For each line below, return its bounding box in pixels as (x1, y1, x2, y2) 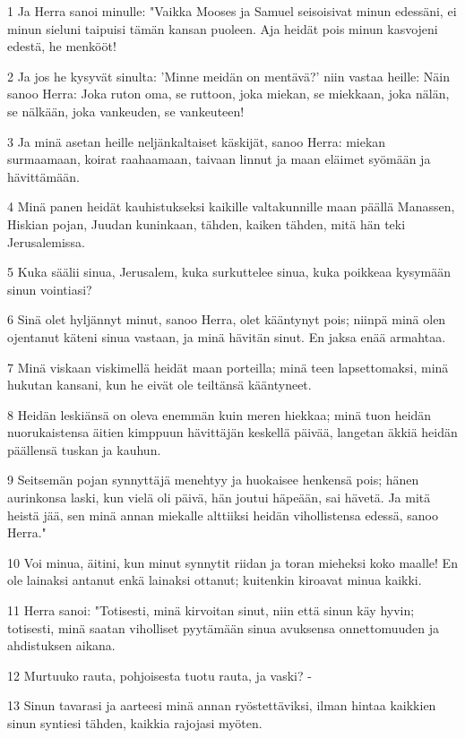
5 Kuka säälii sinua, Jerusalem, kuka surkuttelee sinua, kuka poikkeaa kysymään (7, 262, 452, 281)
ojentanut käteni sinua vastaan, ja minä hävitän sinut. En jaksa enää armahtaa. (7, 327, 446, 346)
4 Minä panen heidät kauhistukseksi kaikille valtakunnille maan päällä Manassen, (7, 197, 455, 216)
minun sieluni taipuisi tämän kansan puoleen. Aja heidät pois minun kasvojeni (7, 19, 438, 38)
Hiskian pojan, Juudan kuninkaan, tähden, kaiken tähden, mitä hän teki (7, 214, 406, 233)
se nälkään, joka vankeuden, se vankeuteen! (7, 101, 245, 120)
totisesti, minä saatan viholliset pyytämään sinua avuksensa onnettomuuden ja (7, 618, 440, 637)
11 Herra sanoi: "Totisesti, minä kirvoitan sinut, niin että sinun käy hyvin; (7, 601, 415, 620)
